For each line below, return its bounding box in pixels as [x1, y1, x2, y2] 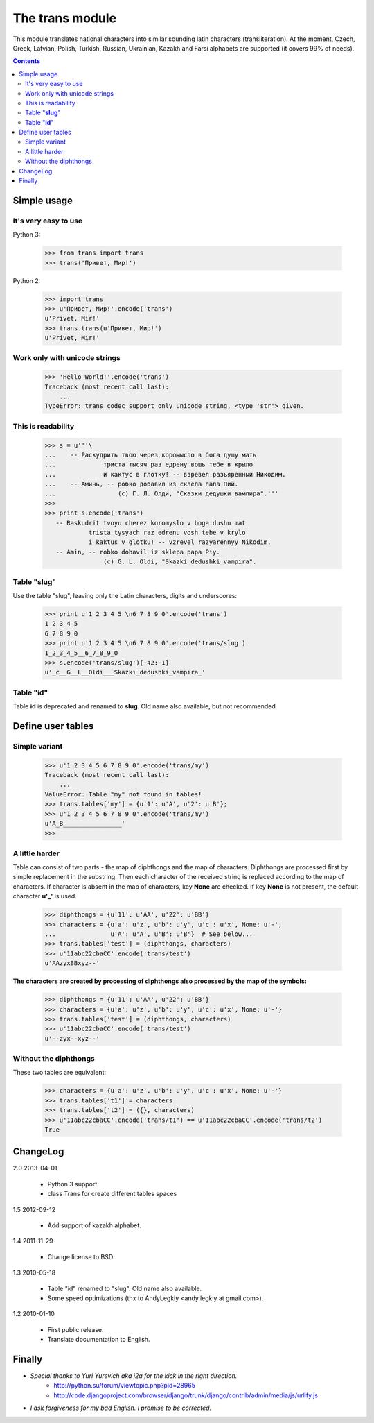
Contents [12, 57, 41, 65]
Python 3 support [47, 1179, 98, 1188]
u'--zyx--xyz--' [44, 1034, 100, 1042]
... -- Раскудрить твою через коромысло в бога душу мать [44, 451, 257, 459]
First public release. [47, 1325, 104, 1333]
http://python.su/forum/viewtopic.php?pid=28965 [53, 1381, 196, 1390]
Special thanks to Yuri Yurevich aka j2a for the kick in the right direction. [30, 1372, 238, 1380]
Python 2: [12, 276, 41, 284]
